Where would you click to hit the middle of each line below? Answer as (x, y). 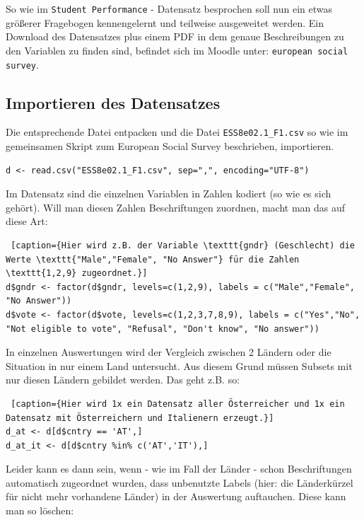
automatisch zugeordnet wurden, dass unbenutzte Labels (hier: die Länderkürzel (180, 482)
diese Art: (27, 221)
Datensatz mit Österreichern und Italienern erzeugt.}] (140, 418)
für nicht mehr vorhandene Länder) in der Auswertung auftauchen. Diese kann (176, 496)
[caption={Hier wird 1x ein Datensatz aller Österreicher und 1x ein (178, 404)
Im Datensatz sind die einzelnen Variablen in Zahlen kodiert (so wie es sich (169, 193)
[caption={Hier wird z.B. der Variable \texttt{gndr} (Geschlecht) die (183, 245)
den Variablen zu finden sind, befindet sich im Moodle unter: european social (177, 50)
